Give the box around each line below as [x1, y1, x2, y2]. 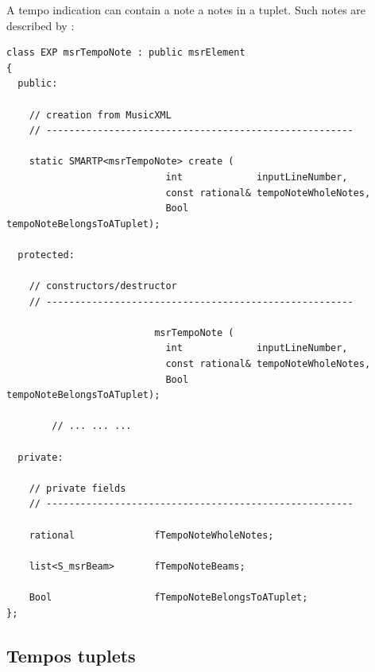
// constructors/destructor [29, 280, 177, 292]
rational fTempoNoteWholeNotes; [29, 529, 274, 541]
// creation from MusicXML [29, 109, 172, 121]
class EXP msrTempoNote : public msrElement [6, 47, 245, 59]
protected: [17, 249, 75, 261]
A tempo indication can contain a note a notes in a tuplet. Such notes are [6, 2, 366, 17]
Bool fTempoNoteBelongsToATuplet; [29, 591, 308, 603]
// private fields [29, 482, 126, 494]
